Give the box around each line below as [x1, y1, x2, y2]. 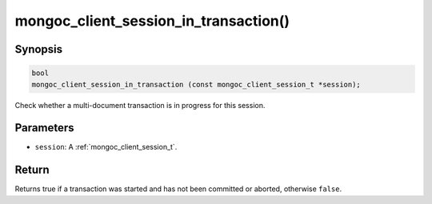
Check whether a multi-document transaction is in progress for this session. [14, 100, 266, 110]
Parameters [14, 121, 74, 135]
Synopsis [14, 42, 63, 56]
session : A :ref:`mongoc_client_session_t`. [34, 142, 178, 152]
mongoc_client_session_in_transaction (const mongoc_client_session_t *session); [31, 80, 362, 89]
